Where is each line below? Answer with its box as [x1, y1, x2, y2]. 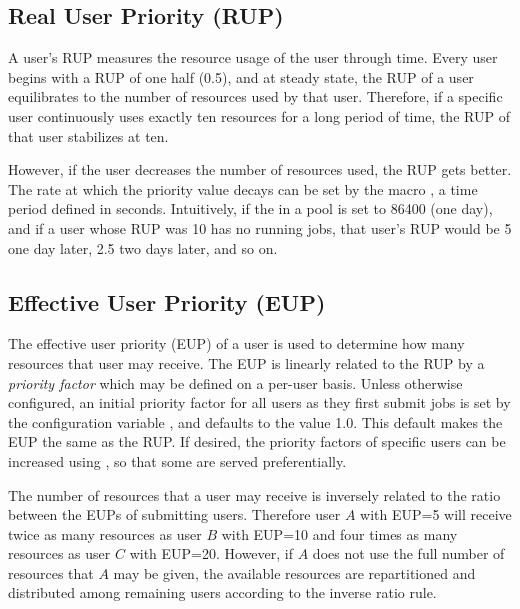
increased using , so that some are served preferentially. [8, 450, 347, 471]
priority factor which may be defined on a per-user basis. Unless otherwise [8, 372, 463, 393]
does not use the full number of [312, 543, 505, 564]
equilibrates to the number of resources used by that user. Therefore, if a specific [8, 86, 503, 107]
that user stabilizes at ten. [8, 125, 169, 146]
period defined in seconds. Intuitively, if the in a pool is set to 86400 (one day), [8, 198, 493, 219]
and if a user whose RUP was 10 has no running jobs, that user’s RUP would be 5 [8, 217, 512, 238]
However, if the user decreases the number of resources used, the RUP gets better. [8, 159, 512, 180]
